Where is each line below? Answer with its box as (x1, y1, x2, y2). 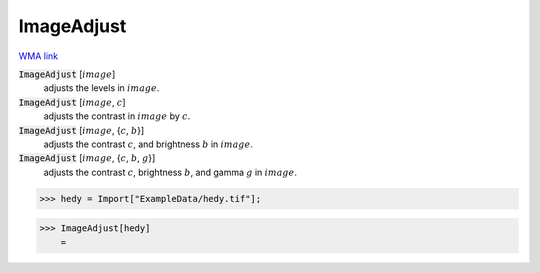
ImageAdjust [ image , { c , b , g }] (18, 152, 156, 164)
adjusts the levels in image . (43, 82, 160, 94)
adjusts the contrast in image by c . (43, 110, 191, 122)
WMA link (18, 50, 59, 62)
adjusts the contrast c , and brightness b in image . (43, 138, 254, 150)
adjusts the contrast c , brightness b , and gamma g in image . (43, 166, 297, 178)
